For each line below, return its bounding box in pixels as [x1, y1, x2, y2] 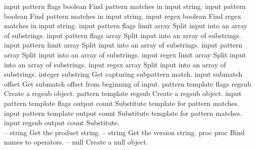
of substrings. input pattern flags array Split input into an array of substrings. [4, 30, 241, 40]
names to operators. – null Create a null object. [4, 137, 148, 147]
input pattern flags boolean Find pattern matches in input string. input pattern [4, 1, 246, 11]
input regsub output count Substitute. [4, 117, 120, 128]
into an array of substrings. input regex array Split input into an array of [4, 59, 226, 69]
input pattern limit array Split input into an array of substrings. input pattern [4, 40, 243, 50]
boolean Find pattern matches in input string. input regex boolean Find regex [4, 10, 241, 21]
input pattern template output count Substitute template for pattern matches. [4, 107, 242, 118]
